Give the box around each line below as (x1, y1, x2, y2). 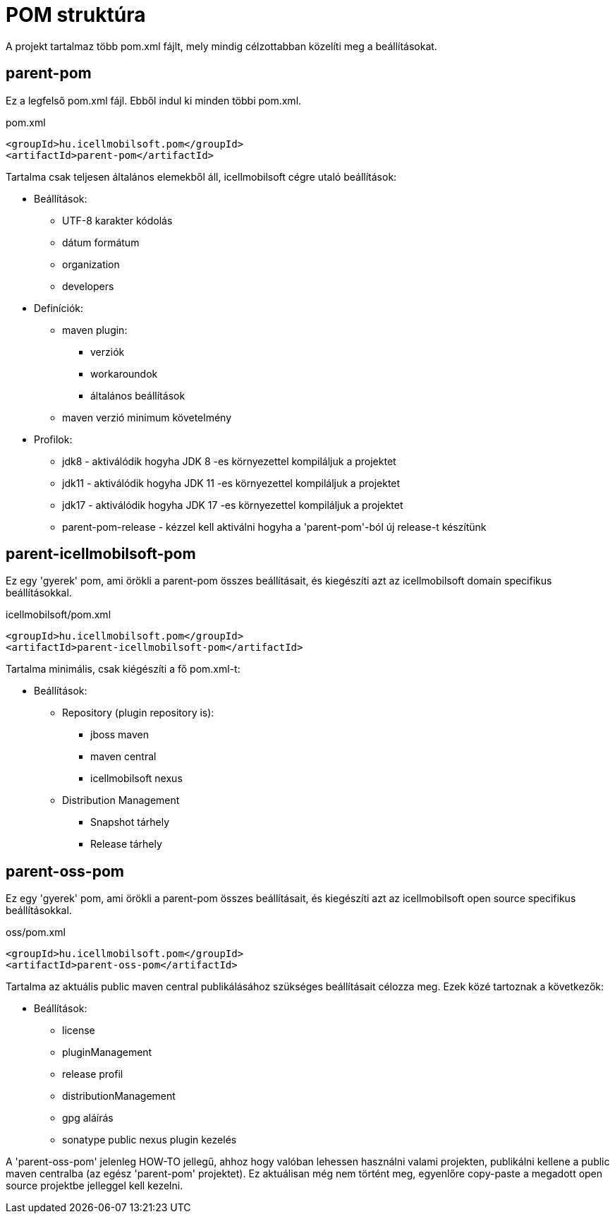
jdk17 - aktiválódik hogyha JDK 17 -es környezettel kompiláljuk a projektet (62, 498, 403, 511)
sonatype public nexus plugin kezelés (62, 1134, 237, 1146)
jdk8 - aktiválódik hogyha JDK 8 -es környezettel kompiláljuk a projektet (62, 455, 396, 467)
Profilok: (34, 433, 73, 445)
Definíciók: (34, 301, 83, 314)
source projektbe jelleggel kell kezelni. (6, 1179, 183, 1192)
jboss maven (90, 728, 150, 741)
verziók (90, 345, 125, 358)
